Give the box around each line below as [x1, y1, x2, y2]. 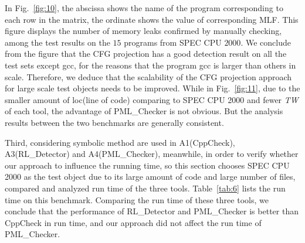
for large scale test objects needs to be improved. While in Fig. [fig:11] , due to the [5, 82, 300, 94]
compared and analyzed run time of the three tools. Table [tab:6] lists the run [5, 182, 286, 194]
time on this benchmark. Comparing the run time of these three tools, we [5, 193, 269, 206]
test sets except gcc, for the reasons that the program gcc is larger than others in [5, 59, 296, 71]
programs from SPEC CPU [124, 36, 222, 48]
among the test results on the [5, 36, 110, 48]
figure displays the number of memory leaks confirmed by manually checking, [5, 25, 282, 37]
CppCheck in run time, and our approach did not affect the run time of [5, 216, 262, 228]
